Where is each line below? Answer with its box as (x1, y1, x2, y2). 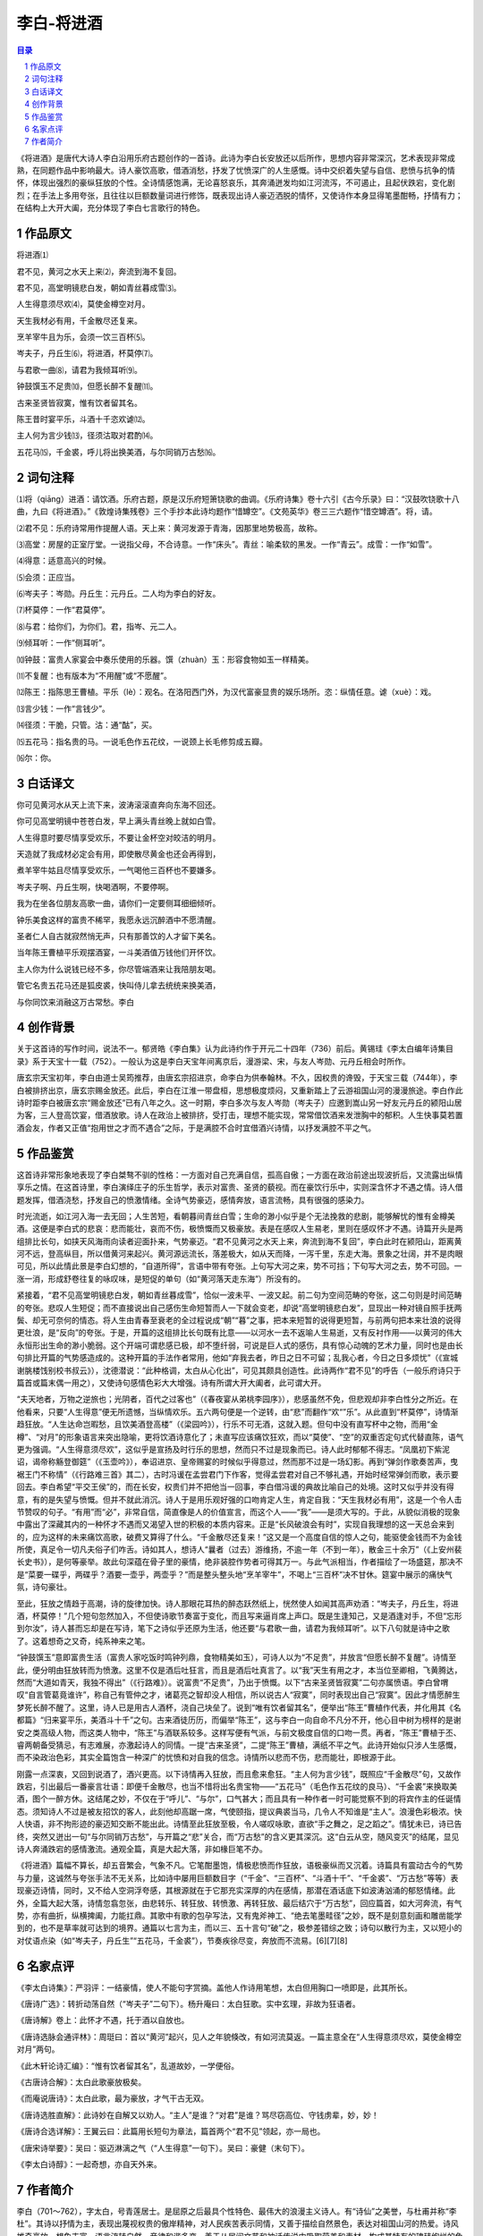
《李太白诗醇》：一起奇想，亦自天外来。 (16, 2158, 162, 2169)
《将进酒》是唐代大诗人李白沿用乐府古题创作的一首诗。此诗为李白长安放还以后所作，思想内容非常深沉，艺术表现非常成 (16, 152, 455, 163)
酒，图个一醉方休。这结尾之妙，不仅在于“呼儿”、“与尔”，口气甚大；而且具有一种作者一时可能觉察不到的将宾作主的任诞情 (16, 1793, 462, 1804)
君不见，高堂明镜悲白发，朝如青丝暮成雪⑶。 (16, 282, 182, 292)
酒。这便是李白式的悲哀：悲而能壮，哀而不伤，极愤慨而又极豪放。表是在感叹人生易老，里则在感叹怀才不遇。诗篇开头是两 (16, 1224, 463, 1234)
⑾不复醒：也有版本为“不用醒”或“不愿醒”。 (16, 671, 172, 682)
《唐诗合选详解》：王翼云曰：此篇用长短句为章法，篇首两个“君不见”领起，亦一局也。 (16, 2126, 326, 2137)
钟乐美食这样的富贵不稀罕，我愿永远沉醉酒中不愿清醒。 (16, 914, 221, 925)
